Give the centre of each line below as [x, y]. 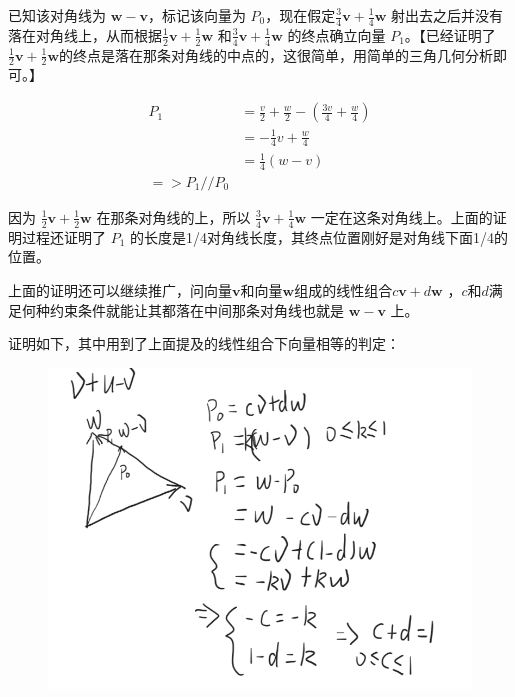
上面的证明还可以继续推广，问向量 [120, 289]
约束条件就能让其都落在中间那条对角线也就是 [196, 309]
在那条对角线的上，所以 [173, 216]
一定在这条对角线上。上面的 [401, 216]
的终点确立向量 [336, 34]
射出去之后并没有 [447, 15]
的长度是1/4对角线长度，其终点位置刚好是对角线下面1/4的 [319, 236]
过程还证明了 [63, 236]
